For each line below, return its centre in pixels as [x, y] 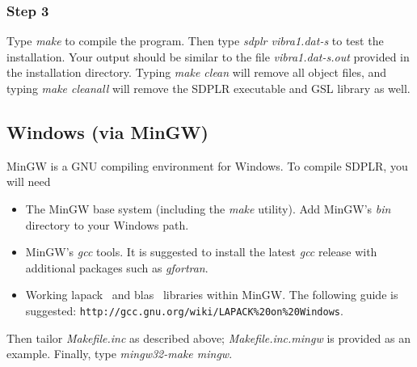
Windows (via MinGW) [107, 131]
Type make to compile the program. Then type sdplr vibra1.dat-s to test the [195, 41]
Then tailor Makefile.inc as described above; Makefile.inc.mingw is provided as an [209, 337]
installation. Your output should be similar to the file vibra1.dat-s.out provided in [208, 56]
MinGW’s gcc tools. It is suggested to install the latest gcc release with [201, 252]
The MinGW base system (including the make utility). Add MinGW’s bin [208, 208]
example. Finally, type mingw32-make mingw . [120, 354]
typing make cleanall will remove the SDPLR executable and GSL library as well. [208, 88]
